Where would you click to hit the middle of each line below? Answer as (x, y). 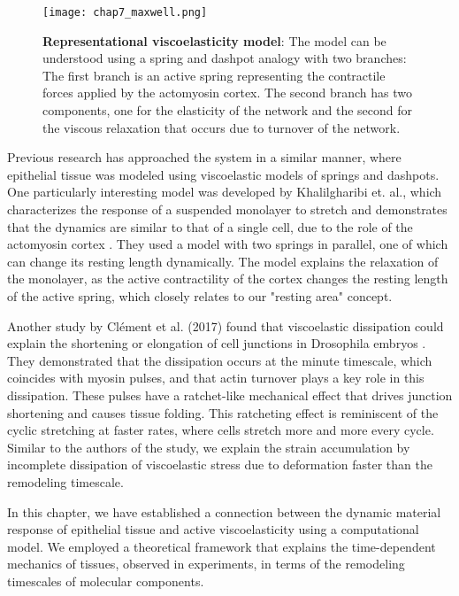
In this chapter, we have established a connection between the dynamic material (224, 511)
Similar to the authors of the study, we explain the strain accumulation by (209, 447)
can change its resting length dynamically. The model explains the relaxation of (223, 261)
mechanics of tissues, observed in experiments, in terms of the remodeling (206, 564)
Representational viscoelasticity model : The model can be (214, 40)
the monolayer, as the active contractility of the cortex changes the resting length (228, 279)
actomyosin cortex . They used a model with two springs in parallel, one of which (228, 244)
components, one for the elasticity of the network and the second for (227, 110)
